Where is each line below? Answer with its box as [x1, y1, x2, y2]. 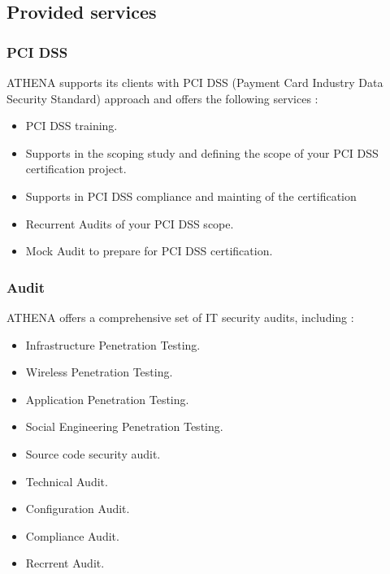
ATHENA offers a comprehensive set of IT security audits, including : [6, 308, 354, 325]
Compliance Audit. [25, 527, 119, 544]
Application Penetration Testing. [25, 390, 189, 407]
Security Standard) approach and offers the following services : [6, 89, 318, 107]
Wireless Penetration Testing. [25, 363, 173, 380]
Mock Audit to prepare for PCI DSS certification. [25, 242, 273, 259]
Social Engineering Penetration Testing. [25, 418, 223, 435]
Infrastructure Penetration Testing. [25, 336, 201, 353]
